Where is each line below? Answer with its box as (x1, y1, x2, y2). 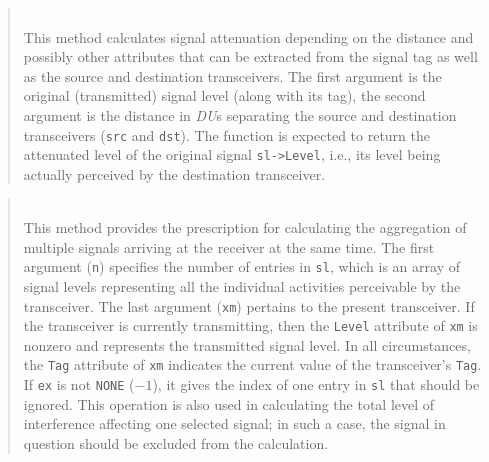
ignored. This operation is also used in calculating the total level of (23, 393, 435, 414)
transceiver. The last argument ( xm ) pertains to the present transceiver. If (23, 295, 475, 316)
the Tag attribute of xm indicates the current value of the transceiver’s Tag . (23, 354, 482, 375)
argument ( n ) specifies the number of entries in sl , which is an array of (23, 256, 460, 277)
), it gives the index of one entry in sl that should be (152, 374, 480, 395)
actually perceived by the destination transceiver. (23, 163, 326, 184)
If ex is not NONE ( (23, 374, 135, 395)
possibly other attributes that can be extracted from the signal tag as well (23, 46, 478, 67)
